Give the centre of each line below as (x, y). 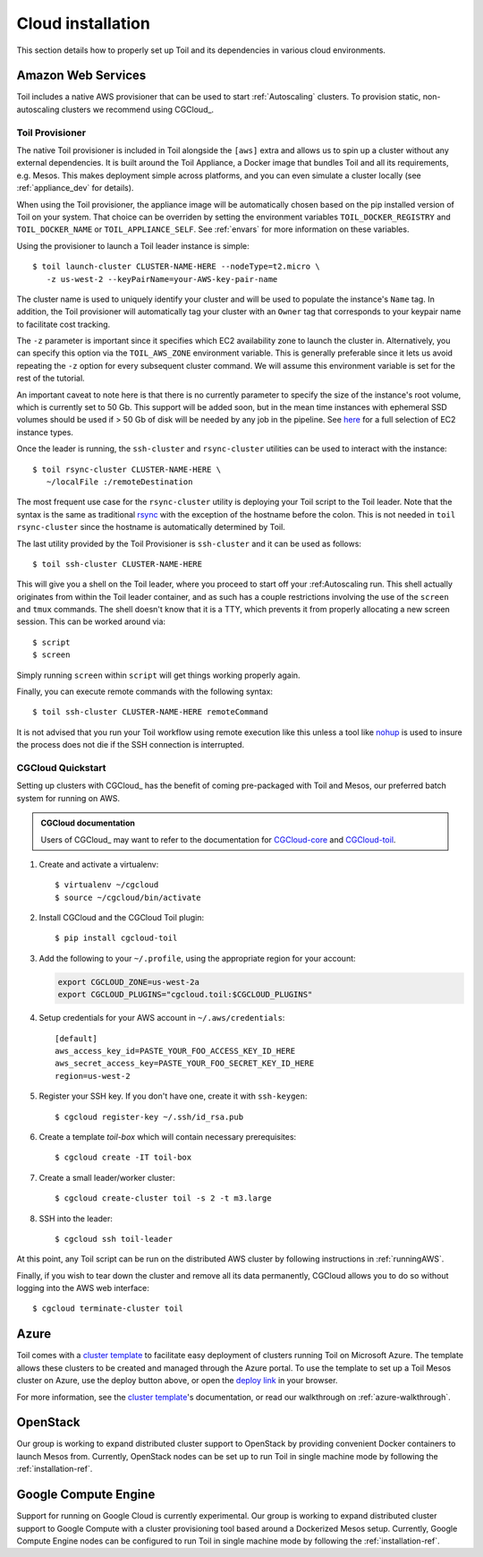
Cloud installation (84, 23)
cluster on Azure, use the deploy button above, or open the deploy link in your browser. (177, 1381)
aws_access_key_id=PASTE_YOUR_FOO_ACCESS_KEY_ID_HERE (175, 1051)
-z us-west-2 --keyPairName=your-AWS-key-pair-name (162, 279)
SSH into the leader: (76, 1219)
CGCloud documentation (88, 823)
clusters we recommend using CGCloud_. (138, 109)
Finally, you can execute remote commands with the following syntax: (144, 692)
